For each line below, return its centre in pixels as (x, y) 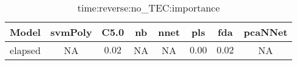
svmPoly (71, 32)
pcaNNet (266, 32)
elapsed (25, 50)
